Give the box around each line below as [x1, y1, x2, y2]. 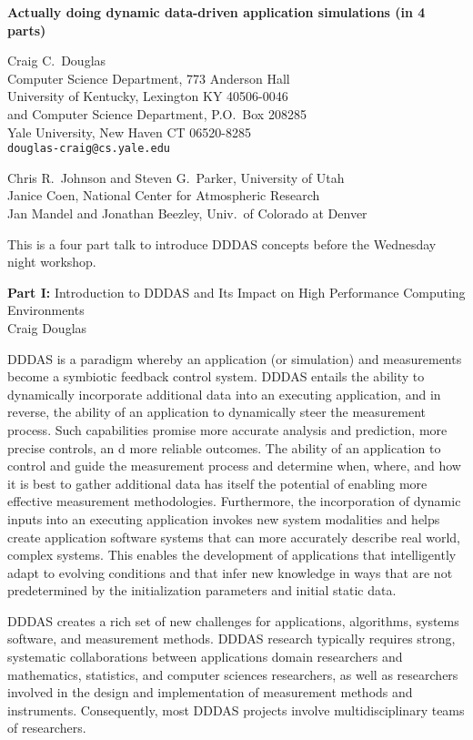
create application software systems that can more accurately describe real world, [7, 527, 460, 546]
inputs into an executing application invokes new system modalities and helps [7, 509, 440, 528]
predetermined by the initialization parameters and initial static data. [7, 581, 397, 600]
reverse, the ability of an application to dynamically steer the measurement [7, 402, 427, 421]
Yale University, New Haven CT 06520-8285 [7, 122, 252, 141]
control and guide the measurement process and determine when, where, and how [7, 456, 461, 475]
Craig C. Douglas [7, 51, 106, 70]
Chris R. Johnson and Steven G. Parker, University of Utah [7, 167, 345, 187]
